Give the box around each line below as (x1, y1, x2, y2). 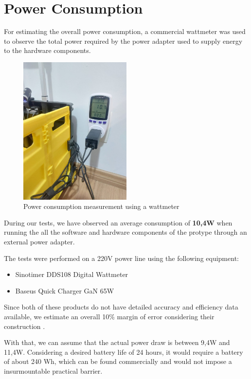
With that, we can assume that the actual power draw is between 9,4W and (4, 337, 230, 347)
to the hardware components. (4, 45, 91, 55)
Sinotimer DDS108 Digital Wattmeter (15, 269, 128, 279)
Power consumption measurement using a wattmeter (23, 201, 179, 211)
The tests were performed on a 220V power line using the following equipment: (4, 253, 239, 263)
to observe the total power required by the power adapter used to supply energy (4, 35, 243, 46)
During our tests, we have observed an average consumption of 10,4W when (4, 217, 233, 227)
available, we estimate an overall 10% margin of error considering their (4, 311, 215, 321)
